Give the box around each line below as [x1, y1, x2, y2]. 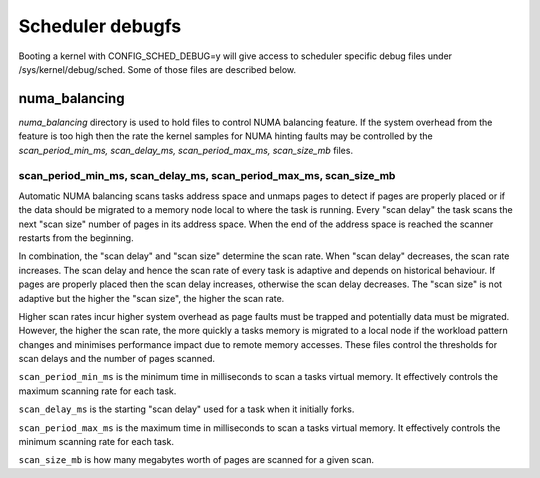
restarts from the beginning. [18, 231, 134, 244]
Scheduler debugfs [18, 15, 182, 37]
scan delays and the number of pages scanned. [18, 353, 215, 365]
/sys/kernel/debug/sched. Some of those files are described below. [18, 63, 297, 75]
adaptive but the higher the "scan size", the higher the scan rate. [18, 292, 285, 304]
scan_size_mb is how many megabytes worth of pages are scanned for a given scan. [18, 454, 375, 466]
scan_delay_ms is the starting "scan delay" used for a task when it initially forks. [18, 403, 355, 415]
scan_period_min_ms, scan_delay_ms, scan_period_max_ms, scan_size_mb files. [18, 144, 354, 156]
